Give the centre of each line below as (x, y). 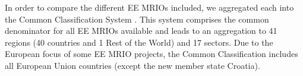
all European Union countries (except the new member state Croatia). (132, 65)
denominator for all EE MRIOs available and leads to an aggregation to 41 (141, 31)
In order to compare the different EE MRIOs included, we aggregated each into (149, 7)
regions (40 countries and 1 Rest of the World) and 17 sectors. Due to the (139, 42)
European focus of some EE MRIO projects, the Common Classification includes (151, 54)
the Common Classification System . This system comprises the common (137, 19)
